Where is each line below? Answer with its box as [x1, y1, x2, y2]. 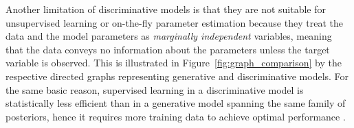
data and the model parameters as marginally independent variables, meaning [5, 29, 332, 43]
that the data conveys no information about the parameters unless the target [5, 42, 330, 56]
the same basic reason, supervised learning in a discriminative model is [5, 82, 304, 97]
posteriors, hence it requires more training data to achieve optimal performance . [5, 109, 346, 123]
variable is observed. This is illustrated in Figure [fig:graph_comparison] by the [5, 55, 342, 70]
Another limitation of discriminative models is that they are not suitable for [5, 2, 326, 16]
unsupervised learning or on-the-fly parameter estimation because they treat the [5, 15, 343, 29]
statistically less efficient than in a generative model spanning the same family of [5, 96, 346, 110]
